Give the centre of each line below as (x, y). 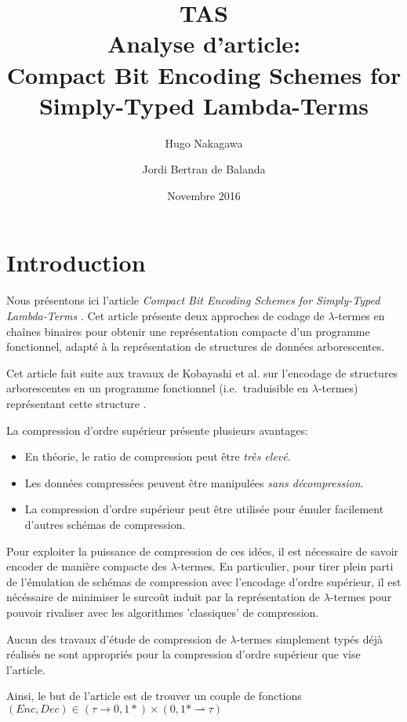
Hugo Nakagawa (204, 142)
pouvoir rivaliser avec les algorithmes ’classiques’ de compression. (163, 612)
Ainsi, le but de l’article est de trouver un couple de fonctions (154, 696)
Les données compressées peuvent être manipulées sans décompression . (194, 482)
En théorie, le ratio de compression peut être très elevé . (158, 456)
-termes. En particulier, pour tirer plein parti (285, 566)
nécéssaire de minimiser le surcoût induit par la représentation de (163, 597)
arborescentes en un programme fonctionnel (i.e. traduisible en (158, 388)
